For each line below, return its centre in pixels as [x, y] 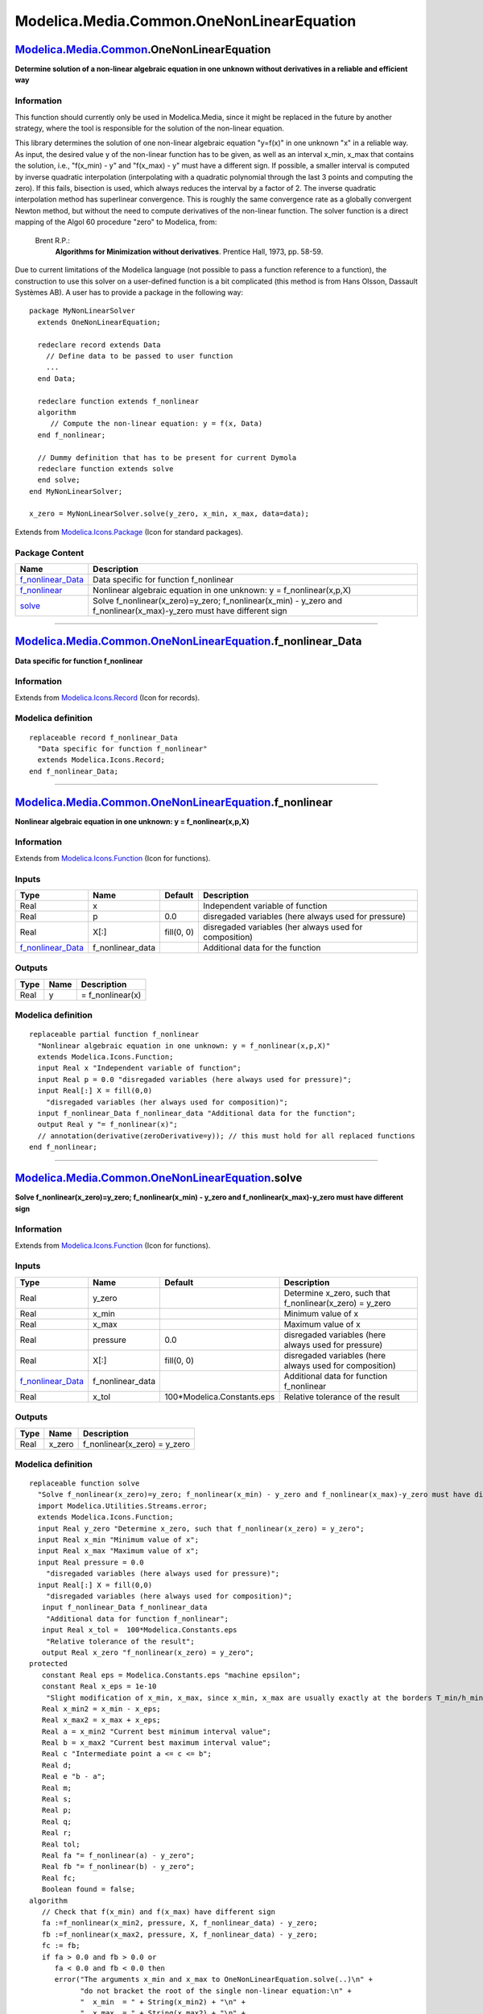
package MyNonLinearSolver [83, 311]
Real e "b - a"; [74, 1777]
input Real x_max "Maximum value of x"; [118, 1551]
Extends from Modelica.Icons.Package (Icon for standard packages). [129, 532]
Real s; [57, 1799]
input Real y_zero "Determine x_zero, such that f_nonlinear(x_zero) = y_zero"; [201, 1528]
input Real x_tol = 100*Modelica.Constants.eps [139, 1630]
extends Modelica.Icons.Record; [101, 760]
